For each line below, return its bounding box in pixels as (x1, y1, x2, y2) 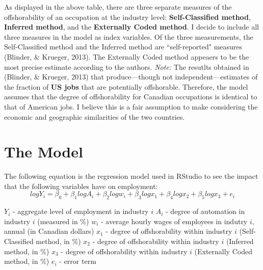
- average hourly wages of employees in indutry (101, 215, 248, 226)
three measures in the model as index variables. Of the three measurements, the (4, 31, 253, 42)
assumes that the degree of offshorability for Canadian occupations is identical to (4, 91, 257, 102)
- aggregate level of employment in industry (12, 206, 149, 217)
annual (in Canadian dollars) (4, 226, 94, 236)
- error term (59, 256, 96, 266)
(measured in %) (37, 215, 89, 226)
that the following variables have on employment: (4, 180, 158, 191)
